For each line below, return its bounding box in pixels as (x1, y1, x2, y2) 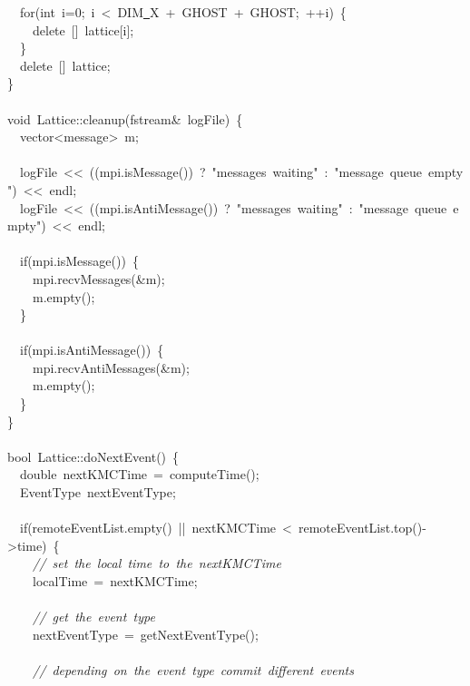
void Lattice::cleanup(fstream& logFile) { (7, 109, 243, 128)
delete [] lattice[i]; (32, 20, 134, 39)
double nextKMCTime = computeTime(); (19, 465, 259, 484)
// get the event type (33, 607, 155, 626)
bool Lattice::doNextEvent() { (7, 446, 180, 465)
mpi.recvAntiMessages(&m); (32, 358, 190, 377)
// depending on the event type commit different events (33, 660, 354, 679)
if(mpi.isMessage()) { (19, 251, 139, 270)
